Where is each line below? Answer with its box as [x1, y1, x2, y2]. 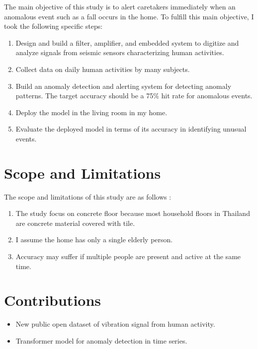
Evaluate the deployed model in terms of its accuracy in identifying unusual [15, 124, 247, 134]
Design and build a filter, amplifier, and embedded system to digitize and [15, 37, 239, 48]
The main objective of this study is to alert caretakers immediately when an [4, 1, 236, 11]
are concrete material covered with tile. [15, 217, 135, 228]
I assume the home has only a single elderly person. [15, 234, 173, 245]
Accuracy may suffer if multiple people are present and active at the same [15, 251, 241, 262]
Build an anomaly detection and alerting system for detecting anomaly [15, 80, 232, 91]
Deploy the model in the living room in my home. [15, 107, 168, 117]
